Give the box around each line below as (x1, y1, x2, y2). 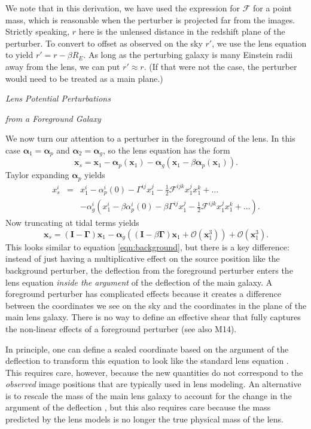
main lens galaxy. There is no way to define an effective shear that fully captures (5, 311, 301, 323)
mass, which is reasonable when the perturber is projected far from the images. (5, 13, 295, 26)
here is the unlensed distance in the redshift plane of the (78, 25, 285, 38)
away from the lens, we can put (5, 60, 120, 72)
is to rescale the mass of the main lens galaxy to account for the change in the (5, 389, 292, 402)
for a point (253, 2, 292, 14)
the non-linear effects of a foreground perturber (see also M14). (5, 322, 237, 335)
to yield (5, 48, 33, 61)
